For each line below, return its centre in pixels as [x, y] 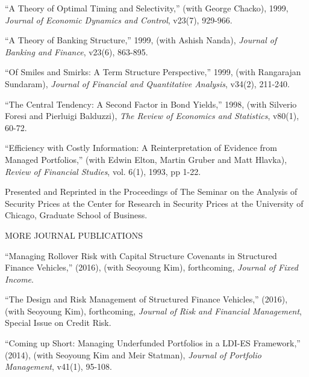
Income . [19, 279]
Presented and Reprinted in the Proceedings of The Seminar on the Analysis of [151, 192]
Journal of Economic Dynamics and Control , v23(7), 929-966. [119, 20]
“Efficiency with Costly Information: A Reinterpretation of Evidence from [141, 148]
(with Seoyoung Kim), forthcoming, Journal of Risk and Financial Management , [153, 311]
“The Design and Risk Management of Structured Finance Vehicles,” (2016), [146, 299]
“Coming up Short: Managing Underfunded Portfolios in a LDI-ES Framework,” [153, 343]
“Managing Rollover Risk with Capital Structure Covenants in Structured [141, 255]
